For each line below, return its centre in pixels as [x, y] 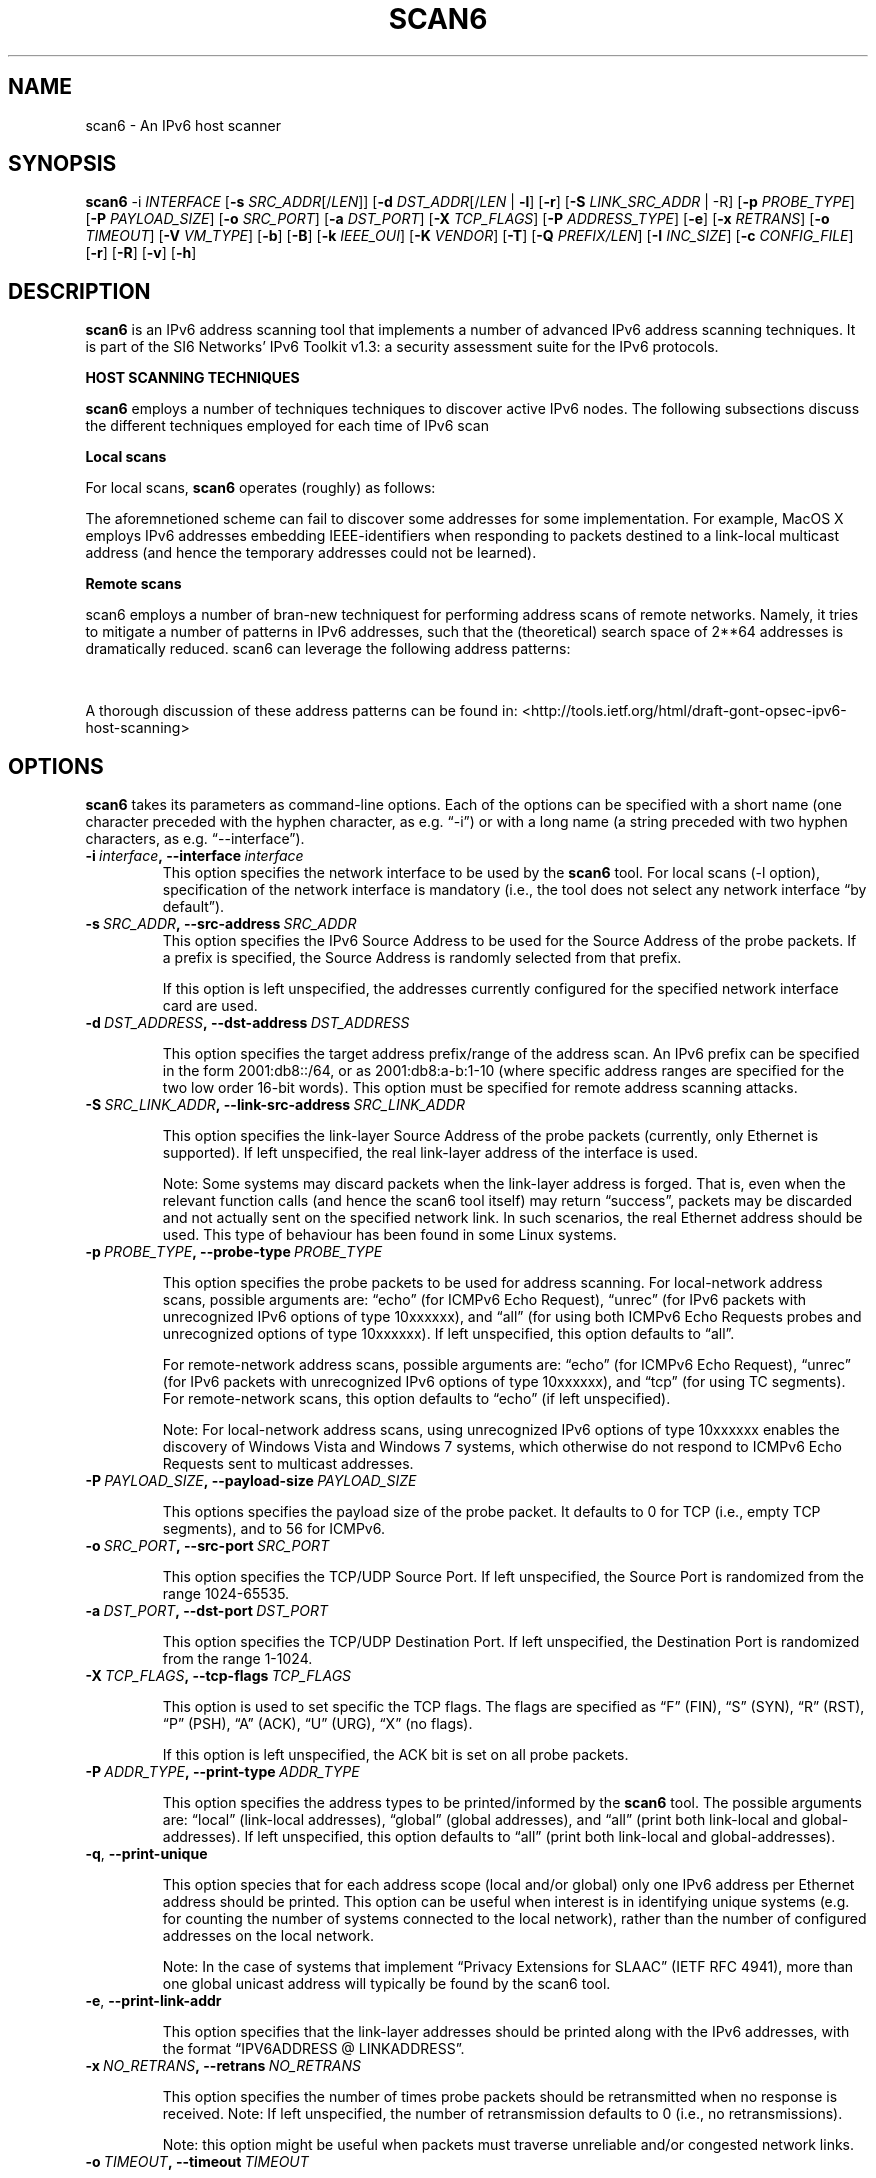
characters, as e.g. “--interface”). [195, 839]
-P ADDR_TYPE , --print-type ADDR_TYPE [222, 1772]
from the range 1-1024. [237, 1659]
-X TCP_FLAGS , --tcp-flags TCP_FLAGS [218, 1676]
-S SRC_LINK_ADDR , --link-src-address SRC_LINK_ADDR [275, 1105]
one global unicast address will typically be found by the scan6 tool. [386, 1984]
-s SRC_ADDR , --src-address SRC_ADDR [221, 924]
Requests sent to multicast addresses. [288, 1464]
